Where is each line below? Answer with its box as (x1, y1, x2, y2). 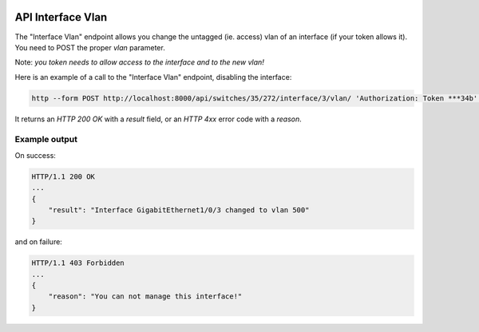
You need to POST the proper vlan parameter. (14, 42, 165, 52)
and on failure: (14, 237, 63, 247)
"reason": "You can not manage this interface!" (48, 292, 243, 301)
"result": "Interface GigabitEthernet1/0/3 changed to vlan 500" (48, 205, 310, 215)
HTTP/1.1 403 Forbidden (31, 259, 125, 267)
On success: (14, 150, 56, 160)
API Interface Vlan (14, 10, 108, 24)
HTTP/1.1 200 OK (31, 172, 96, 181)
